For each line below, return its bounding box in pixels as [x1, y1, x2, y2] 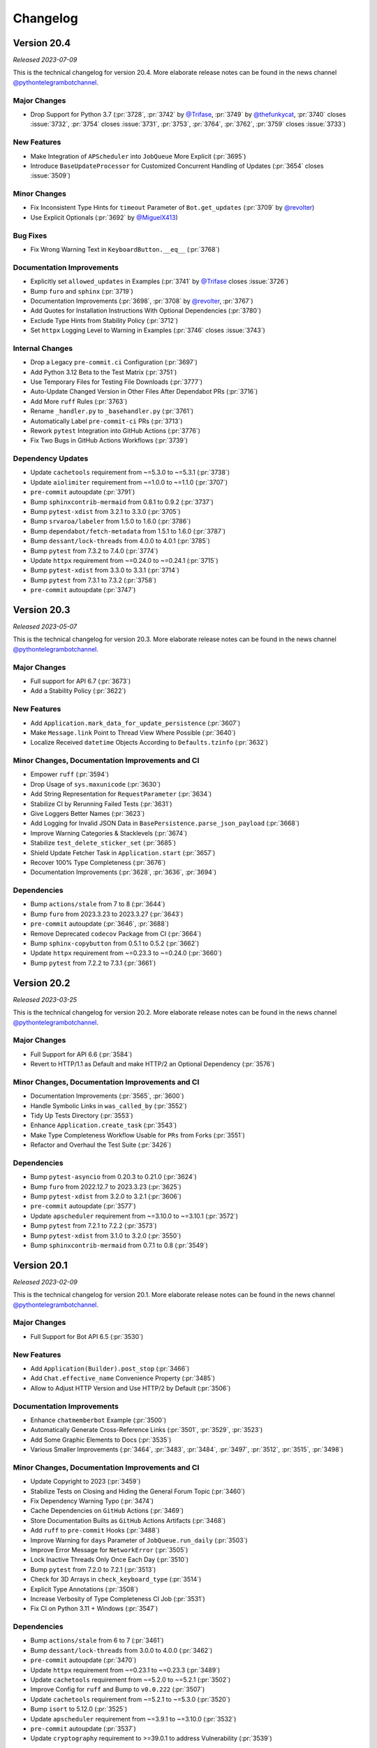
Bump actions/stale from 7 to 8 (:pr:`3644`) [30, 900, 165, 908]
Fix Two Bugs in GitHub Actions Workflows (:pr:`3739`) [30, 436, 188, 445]
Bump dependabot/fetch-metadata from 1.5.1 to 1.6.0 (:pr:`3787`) [30, 526, 226, 535]
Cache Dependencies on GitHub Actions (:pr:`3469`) [30, 1507, 184, 1515]
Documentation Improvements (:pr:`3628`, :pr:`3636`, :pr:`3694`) [30, 868, 216, 877]
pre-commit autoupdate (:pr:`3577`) [30, 1202, 136, 1210]
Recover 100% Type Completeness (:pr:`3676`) [30, 858, 166, 866]
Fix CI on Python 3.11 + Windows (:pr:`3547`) [30, 1605, 158, 1613]
